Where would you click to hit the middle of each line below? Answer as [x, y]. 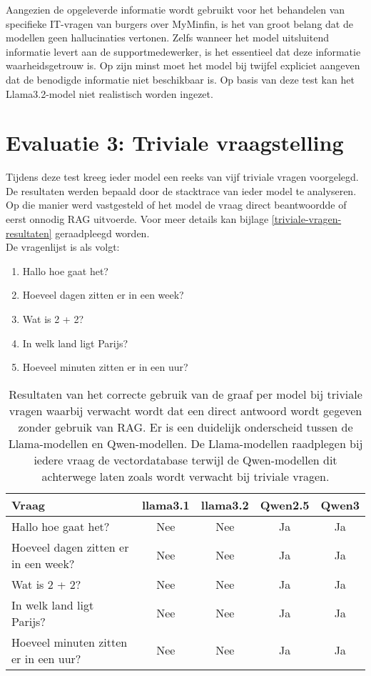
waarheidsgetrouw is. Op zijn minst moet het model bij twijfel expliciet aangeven [183, 65]
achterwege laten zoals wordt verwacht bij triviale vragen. [185, 476]
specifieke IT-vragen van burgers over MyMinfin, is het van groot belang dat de [179, 23]
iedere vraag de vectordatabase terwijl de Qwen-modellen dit [185, 459]
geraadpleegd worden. [102, 233]
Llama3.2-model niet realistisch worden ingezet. [110, 93]
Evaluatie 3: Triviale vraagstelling [175, 143]
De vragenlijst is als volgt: [63, 247]
